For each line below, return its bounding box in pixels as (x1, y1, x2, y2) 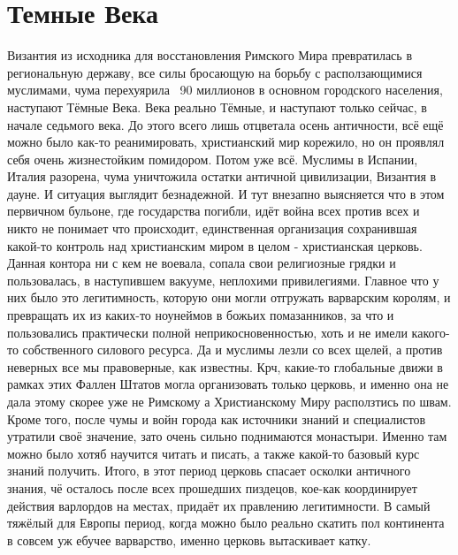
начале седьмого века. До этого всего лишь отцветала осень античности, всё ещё (7, 115, 444, 133)
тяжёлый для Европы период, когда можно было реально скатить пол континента (7, 513, 445, 532)
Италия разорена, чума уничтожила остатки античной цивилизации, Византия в (7, 167, 437, 186)
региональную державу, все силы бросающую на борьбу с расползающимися (7, 63, 423, 81)
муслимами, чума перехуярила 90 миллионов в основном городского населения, (7, 80, 443, 99)
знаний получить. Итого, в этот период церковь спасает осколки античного (7, 461, 411, 480)
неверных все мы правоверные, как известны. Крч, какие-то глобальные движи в (7, 357, 443, 376)
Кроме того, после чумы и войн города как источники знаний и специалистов (7, 409, 426, 428)
